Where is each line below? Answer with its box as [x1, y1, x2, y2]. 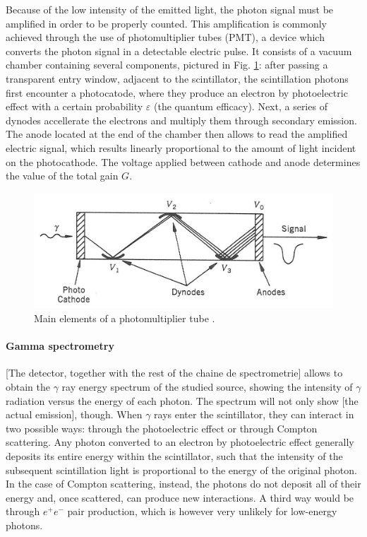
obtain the [6, 379, 51, 394]
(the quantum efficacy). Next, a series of [154, 99, 327, 114]
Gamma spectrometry [6, 338, 114, 353]
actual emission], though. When [6, 407, 143, 422]
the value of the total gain [6, 168, 119, 183]
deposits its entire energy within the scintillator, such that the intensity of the [6, 449, 343, 464]
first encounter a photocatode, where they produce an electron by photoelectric [6, 85, 348, 100]
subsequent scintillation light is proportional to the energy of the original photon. [6, 462, 357, 477]
